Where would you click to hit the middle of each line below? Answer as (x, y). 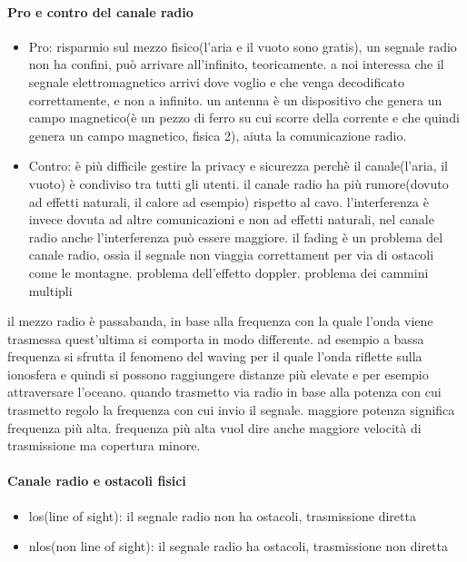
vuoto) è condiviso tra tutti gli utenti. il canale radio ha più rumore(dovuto (238, 183)
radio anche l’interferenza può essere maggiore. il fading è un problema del (236, 237)
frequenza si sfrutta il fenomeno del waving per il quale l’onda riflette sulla (215, 356)
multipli (50, 290)
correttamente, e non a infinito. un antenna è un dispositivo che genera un (235, 99)
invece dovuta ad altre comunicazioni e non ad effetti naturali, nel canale (231, 219)
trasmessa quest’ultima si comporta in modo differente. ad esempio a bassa (216, 338)
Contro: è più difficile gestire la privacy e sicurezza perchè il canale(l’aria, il (238, 166)
